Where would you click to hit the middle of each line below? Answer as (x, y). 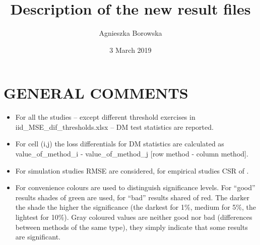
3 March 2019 (131, 50)
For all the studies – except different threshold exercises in (105, 117)
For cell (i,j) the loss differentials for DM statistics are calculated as (120, 144)
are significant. (38, 237)
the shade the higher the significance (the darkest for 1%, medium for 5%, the (136, 207)
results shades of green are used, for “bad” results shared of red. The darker (132, 197)
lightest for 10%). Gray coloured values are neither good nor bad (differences (134, 217)
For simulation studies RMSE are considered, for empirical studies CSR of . (132, 170)
